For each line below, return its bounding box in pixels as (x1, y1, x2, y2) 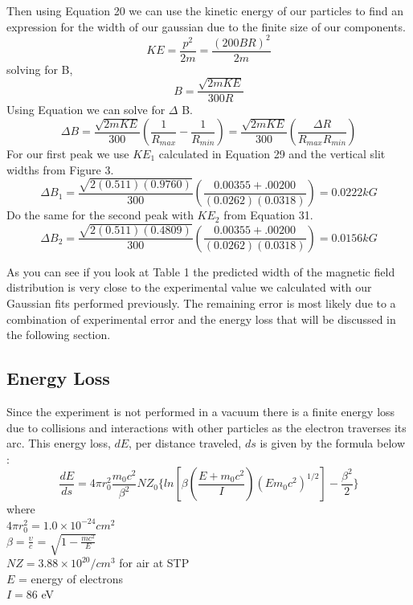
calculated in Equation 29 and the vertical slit (158, 145, 386, 162)
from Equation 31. (223, 206, 313, 223)
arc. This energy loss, (6, 435, 111, 452)
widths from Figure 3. (6, 161, 114, 178)
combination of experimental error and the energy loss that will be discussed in (6, 310, 396, 327)
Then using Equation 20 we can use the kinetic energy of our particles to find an (6, 2, 404, 18)
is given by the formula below (260, 435, 406, 452)
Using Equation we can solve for (6, 101, 166, 118)
